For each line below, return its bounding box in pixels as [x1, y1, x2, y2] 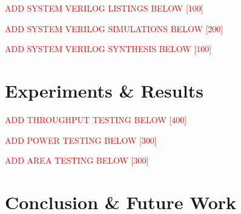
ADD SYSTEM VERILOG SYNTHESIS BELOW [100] [5, 42, 212, 55]
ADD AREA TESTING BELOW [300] [5, 154, 149, 167]
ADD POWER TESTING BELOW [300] [5, 133, 157, 146]
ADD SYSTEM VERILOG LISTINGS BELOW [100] [5, 2, 203, 14]
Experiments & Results [5, 78, 203, 102]
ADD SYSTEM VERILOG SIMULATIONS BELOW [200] [5, 22, 223, 35]
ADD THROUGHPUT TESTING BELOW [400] [5, 113, 187, 125]
